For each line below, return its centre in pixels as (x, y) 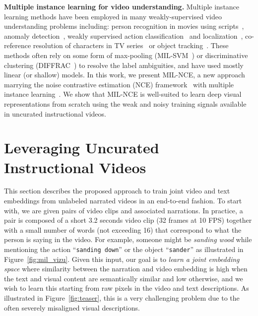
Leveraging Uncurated (82, 148)
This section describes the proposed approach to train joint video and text (117, 191)
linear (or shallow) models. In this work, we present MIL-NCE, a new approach (125, 75)
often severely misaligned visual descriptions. (72, 307)
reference (18, 45)
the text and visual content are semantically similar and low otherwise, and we (124, 278)
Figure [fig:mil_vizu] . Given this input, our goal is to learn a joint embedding (122, 259)
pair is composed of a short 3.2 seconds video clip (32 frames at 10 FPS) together (128, 220)
